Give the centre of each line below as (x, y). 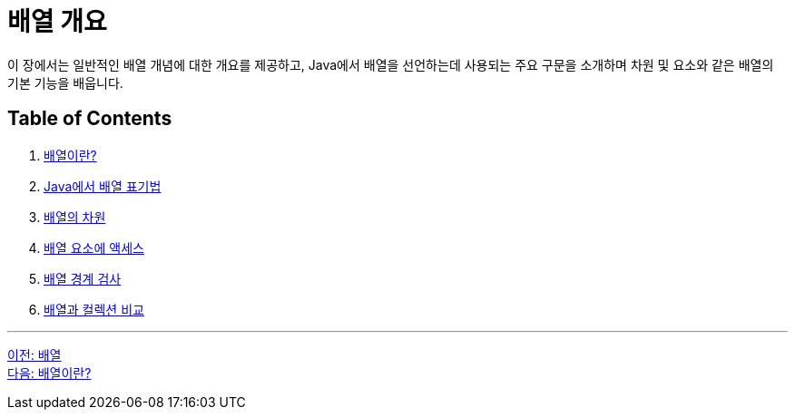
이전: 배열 (34, 354)
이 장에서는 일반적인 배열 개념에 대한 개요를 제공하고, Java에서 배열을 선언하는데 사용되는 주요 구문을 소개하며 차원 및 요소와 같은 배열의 (391, 64)
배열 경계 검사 (83, 278)
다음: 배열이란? (49, 373)
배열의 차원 (75, 217)
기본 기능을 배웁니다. (65, 82)
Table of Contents (90, 119)
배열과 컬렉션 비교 (94, 309)
